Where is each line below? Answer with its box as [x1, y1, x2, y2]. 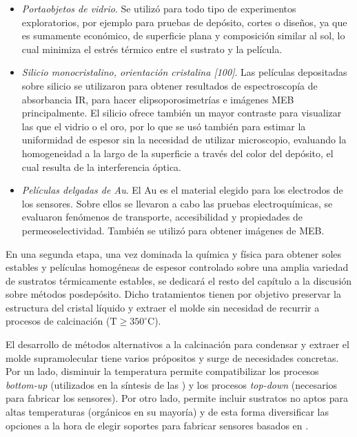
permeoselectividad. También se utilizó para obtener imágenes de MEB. [21, 223, 325, 237]
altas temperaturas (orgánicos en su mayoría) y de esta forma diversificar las [6, 405, 329, 419]
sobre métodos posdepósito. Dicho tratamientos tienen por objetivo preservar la [6, 287, 342, 301]
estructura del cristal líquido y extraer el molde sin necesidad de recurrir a [6, 300, 320, 314]
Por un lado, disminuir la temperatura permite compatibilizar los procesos [6, 364, 319, 378]
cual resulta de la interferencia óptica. [21, 159, 181, 174]
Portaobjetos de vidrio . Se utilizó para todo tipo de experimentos [21, 1, 296, 15]
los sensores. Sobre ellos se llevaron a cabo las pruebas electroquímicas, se [21, 196, 333, 210]
